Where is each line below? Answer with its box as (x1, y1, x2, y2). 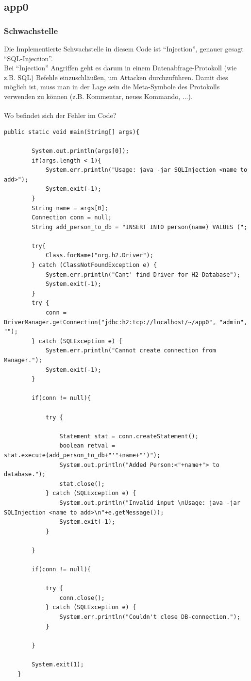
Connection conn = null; (32, 214, 112, 221)
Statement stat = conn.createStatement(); (59, 432, 199, 440)
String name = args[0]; (32, 204, 108, 212)
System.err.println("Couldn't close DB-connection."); (59, 614, 240, 621)
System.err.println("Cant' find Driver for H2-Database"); (45, 271, 240, 278)
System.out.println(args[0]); (32, 147, 129, 154)
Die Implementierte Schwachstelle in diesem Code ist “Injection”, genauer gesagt (4, 44, 244, 53)
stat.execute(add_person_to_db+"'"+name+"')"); (4, 451, 161, 459)
